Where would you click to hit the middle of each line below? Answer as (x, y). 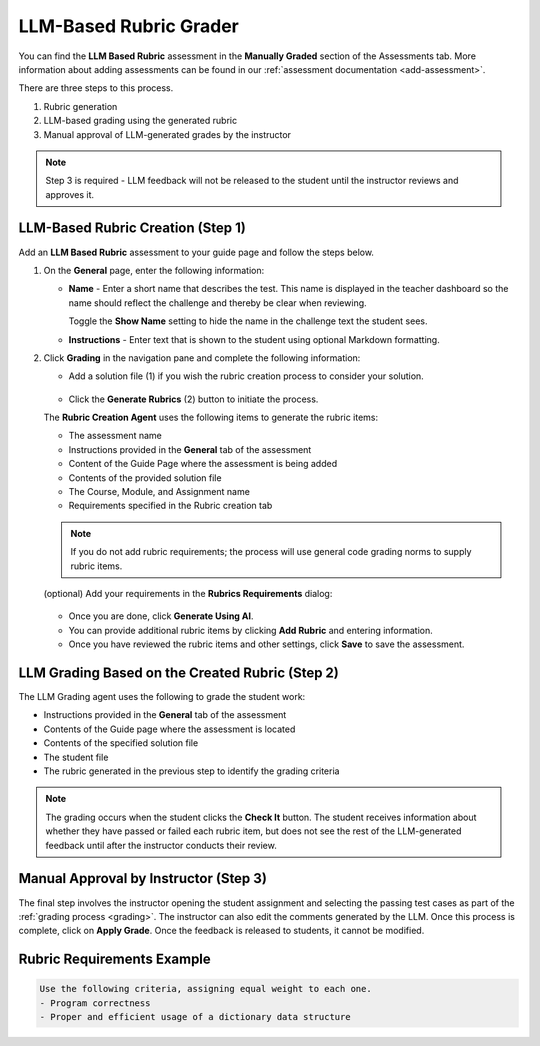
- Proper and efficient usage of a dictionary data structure (195, 1017)
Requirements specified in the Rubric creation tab (170, 506)
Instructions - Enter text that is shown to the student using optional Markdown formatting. (254, 339)
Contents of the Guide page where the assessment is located (169, 729)
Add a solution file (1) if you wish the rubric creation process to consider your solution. (246, 376)
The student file (76, 757)
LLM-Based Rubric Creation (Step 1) (132, 228)
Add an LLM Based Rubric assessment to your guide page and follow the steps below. (196, 252)
